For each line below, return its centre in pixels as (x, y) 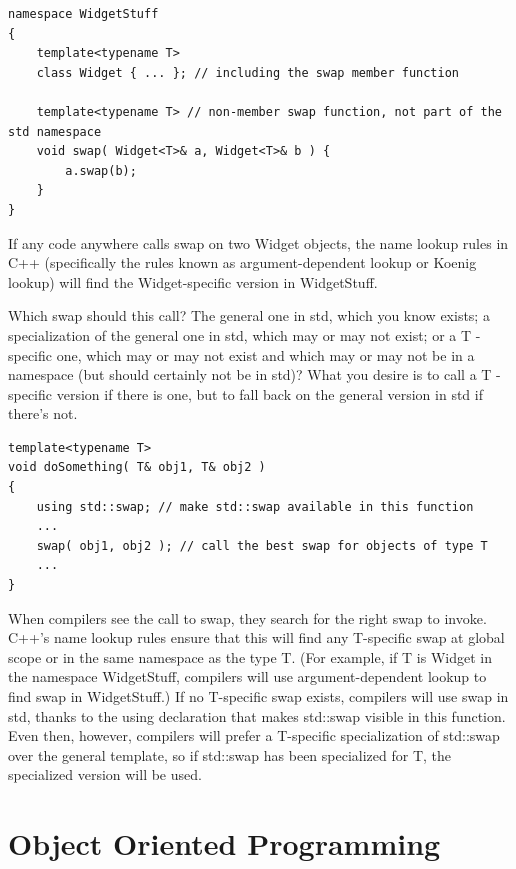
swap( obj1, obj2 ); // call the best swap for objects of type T (262, 545)
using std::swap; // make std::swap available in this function (255, 506)
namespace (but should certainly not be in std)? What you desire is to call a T (250, 374)
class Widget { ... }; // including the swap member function (248, 72)
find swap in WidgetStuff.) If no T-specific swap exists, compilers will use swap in (258, 696)
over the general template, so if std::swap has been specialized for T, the (230, 754)
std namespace (55, 131)
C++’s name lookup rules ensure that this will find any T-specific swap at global (256, 637)
